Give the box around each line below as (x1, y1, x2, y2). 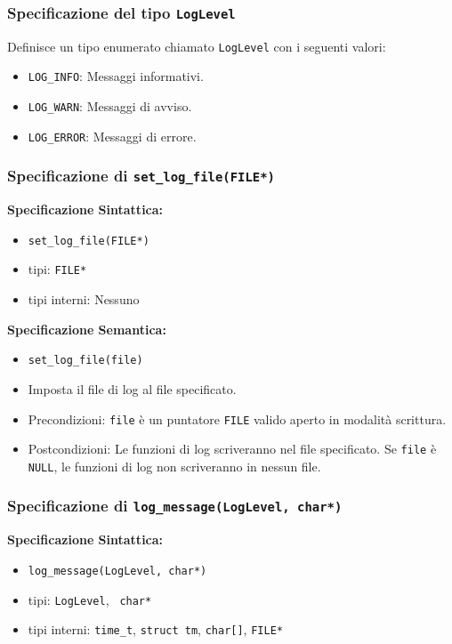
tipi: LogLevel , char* (28, 590, 152, 608)
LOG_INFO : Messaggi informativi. (28, 67, 204, 85)
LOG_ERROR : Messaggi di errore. (28, 126, 197, 145)
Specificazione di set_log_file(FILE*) (7, 165, 275, 187)
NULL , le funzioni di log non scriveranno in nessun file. (28, 456, 321, 475)
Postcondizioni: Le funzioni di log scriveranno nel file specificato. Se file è (28, 439, 437, 458)
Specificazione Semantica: (7, 319, 166, 338)
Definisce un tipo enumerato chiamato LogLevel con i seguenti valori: (7, 36, 386, 55)
